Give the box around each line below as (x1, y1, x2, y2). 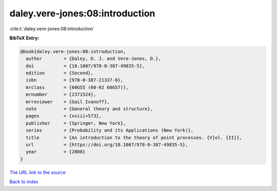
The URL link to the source (9, 169, 66, 175)
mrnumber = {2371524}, (26, 92, 96, 97)
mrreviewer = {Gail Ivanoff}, (26, 99, 110, 104)
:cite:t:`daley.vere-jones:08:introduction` (9, 26, 95, 32)
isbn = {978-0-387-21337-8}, (26, 77, 123, 83)
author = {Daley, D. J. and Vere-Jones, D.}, (26, 56, 161, 61)
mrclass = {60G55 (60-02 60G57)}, (26, 84, 129, 90)
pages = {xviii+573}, (26, 113, 102, 119)
